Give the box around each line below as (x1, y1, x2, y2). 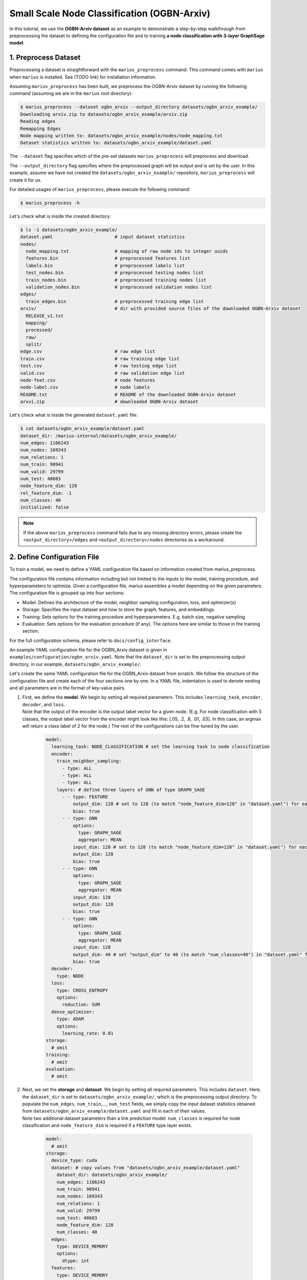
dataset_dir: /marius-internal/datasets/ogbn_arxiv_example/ (20, 433, 177, 439)
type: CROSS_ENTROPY (56, 987, 108, 993)
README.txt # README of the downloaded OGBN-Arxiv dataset (20, 392, 236, 397)
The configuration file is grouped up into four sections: (9, 590, 125, 596)
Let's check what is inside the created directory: (9, 213, 111, 219)
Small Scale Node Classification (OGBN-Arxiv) (9, 8, 211, 19)
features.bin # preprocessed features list (26, 255, 190, 261)
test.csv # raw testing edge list (20, 363, 177, 369)
